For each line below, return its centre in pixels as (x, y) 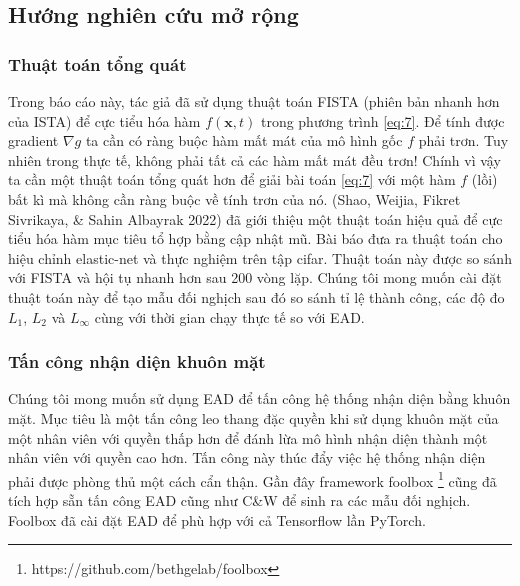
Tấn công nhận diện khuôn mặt (137, 361)
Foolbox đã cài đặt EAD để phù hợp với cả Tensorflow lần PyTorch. (217, 519)
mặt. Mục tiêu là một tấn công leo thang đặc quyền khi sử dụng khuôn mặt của (253, 417)
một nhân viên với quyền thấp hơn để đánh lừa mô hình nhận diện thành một (248, 437)
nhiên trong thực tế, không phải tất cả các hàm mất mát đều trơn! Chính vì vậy (254, 159)
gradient (33, 140)
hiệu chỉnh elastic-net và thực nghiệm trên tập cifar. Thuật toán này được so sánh (260, 257)
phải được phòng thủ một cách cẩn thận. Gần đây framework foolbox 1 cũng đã (252, 479)
